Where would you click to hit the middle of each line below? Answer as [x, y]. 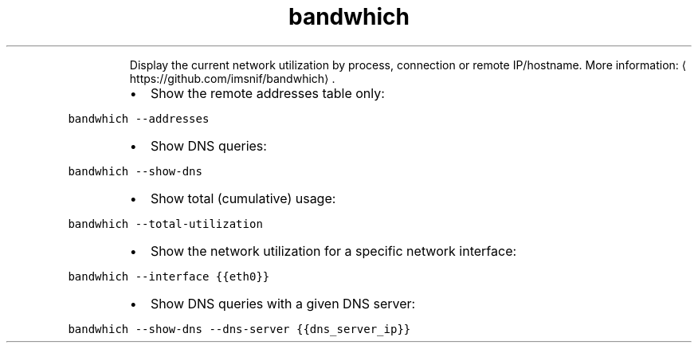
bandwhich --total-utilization [165, 224]
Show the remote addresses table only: [267, 93]
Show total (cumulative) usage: [243, 198]
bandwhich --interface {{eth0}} [169, 276]
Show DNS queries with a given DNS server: [283, 303]
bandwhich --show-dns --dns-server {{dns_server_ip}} [239, 329]
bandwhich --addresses [139, 118]
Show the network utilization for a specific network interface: [333, 251]
